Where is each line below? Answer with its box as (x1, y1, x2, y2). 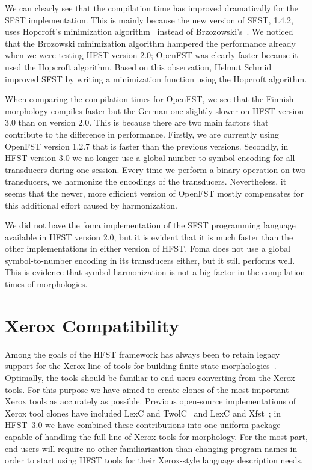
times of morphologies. (5, 278, 88, 290)
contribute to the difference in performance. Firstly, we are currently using (5, 127, 279, 140)
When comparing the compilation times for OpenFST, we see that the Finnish (5, 93, 294, 105)
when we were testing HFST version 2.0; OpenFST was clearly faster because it (5, 49, 298, 61)
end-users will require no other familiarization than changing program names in (5, 442, 298, 454)
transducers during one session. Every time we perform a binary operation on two (5, 163, 306, 175)
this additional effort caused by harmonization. (5, 198, 177, 211)
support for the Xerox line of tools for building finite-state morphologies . (5, 359, 277, 372)
